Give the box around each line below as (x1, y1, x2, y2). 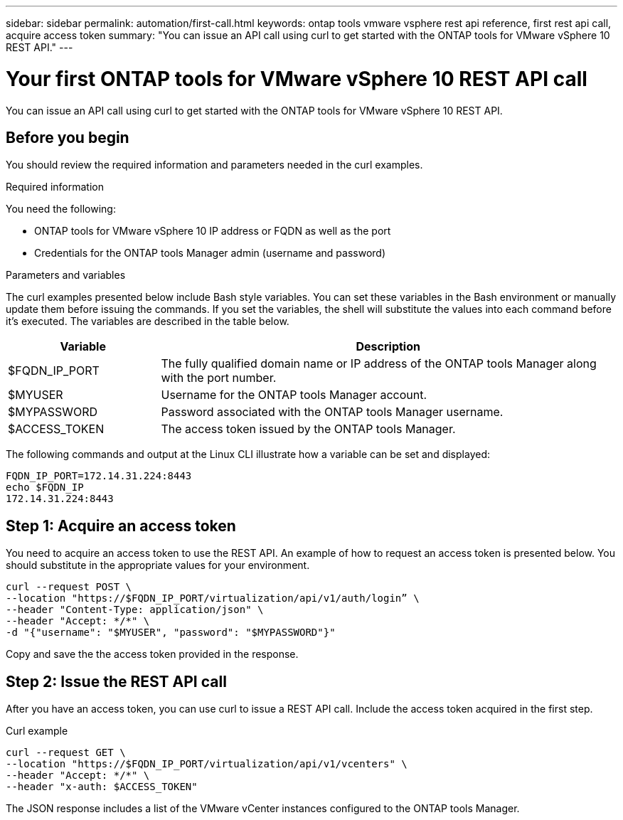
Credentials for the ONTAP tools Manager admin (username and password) (34, 247, 386, 260)
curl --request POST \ (6, 581, 132, 593)
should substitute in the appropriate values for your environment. (6, 559, 310, 572)
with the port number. (161, 371, 277, 385)
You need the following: (6, 203, 116, 215)
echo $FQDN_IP (6, 481, 84, 494)
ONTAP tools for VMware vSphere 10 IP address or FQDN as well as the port (34, 225, 391, 238)
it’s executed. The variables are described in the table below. (6, 315, 289, 328)
